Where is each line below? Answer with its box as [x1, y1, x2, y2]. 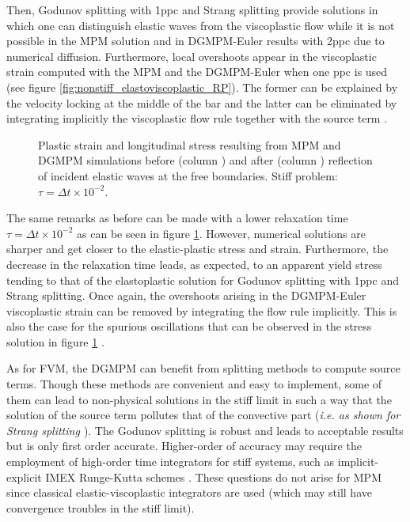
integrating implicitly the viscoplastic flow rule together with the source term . [6, 110, 388, 127]
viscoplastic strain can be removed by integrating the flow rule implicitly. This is [6, 302, 397, 319]
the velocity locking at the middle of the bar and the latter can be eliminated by [6, 94, 397, 111]
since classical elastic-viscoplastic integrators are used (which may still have [6, 484, 372, 501]
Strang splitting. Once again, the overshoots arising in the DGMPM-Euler [6, 287, 366, 304]
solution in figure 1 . [6, 333, 104, 350]
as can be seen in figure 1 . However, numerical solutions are [77, 225, 366, 241]
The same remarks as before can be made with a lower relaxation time [6, 210, 348, 226]
